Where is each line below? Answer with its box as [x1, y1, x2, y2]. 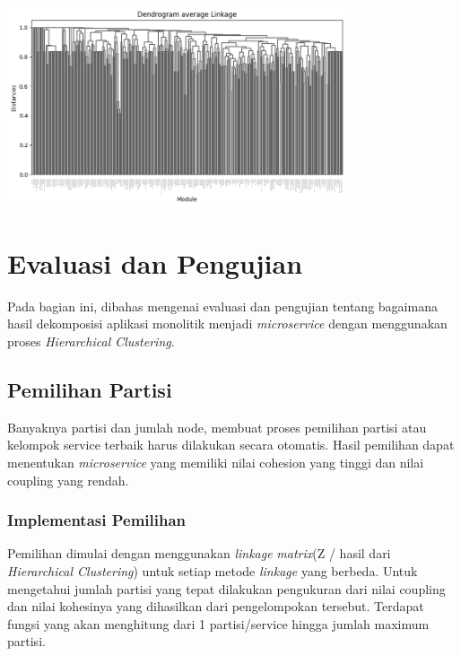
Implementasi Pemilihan [7, 509, 187, 531]
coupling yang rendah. [7, 470, 129, 489]
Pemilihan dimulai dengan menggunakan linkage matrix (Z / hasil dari [7, 544, 391, 563]
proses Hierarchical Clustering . [7, 331, 175, 350]
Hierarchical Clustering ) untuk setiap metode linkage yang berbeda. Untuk [7, 561, 418, 580]
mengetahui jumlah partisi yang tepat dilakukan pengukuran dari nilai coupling [7, 579, 446, 598]
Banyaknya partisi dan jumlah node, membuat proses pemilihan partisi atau [7, 417, 427, 436]
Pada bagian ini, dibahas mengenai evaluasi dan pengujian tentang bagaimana [7, 296, 438, 315]
